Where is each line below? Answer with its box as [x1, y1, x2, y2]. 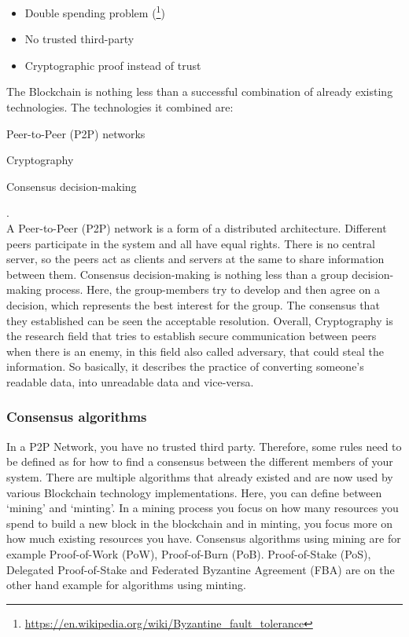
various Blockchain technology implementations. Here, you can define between [6, 484, 382, 500]
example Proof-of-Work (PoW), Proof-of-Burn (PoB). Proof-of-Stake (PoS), [6, 545, 371, 562]
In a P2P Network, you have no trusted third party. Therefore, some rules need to [6, 437, 402, 454]
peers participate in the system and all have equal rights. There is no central [6, 235, 375, 251]
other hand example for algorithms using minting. [6, 577, 246, 593]
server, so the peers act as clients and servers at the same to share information [6, 251, 385, 267]
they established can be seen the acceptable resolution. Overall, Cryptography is [6, 312, 393, 328]
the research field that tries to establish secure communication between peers [6, 328, 377, 344]
